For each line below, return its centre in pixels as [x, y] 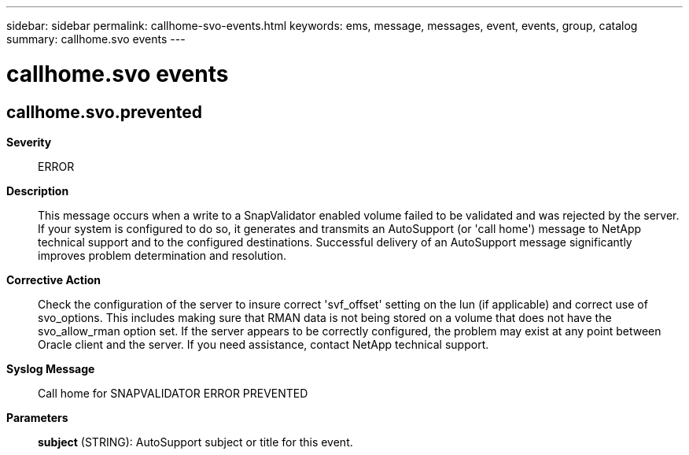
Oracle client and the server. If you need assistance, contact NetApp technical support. [263, 344]
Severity [29, 142]
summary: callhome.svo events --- [96, 39]
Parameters [37, 417]
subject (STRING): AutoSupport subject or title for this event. [195, 442]
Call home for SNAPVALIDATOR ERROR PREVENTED [173, 393]
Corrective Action [53, 279]
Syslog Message [51, 368]
